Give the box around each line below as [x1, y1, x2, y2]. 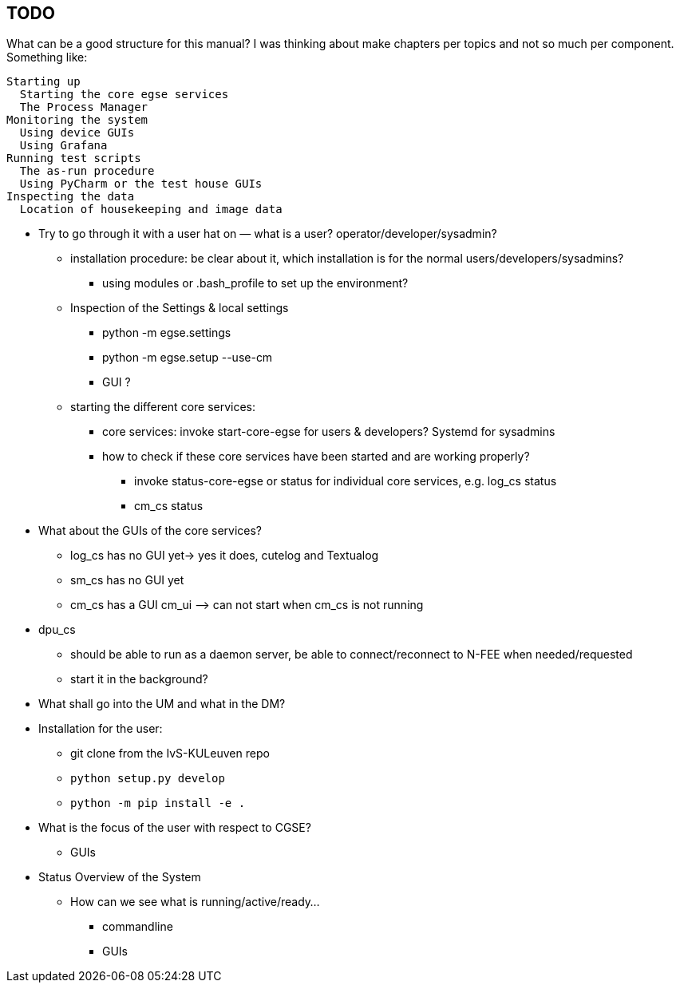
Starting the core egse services [19, 88, 229, 101]
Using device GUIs [19, 126, 135, 140]
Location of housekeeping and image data [19, 203, 283, 216]
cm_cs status [134, 499, 204, 513]
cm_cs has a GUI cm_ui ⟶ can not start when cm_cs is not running [70, 598, 424, 612]
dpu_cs [38, 623, 76, 637]
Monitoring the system [6, 113, 148, 127]
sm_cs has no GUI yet [70, 573, 184, 587]
